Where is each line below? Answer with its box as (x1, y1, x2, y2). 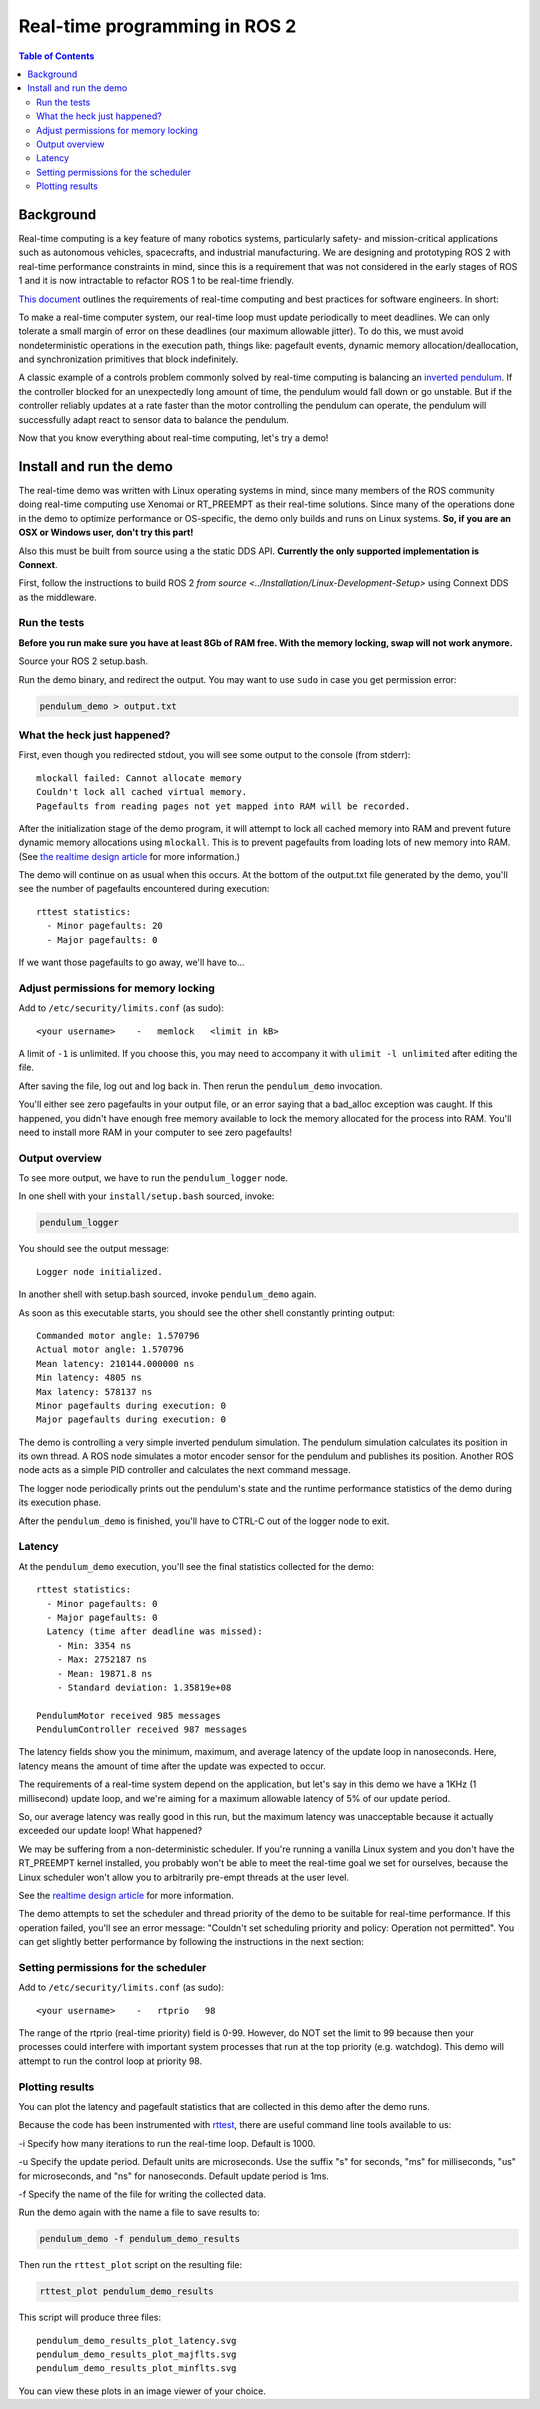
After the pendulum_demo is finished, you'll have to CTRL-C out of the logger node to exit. (18, 1515, 390, 1527)
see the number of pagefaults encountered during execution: (18, 883, 270, 895)
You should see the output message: (18, 1243, 170, 1255)
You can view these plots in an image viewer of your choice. (18, 2385, 267, 2397)
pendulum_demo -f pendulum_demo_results (39, 2233, 240, 2245)
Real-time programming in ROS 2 (18, 15, 297, 37)
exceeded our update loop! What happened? (18, 1825, 203, 1837)
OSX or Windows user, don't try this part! (18, 526, 194, 539)
